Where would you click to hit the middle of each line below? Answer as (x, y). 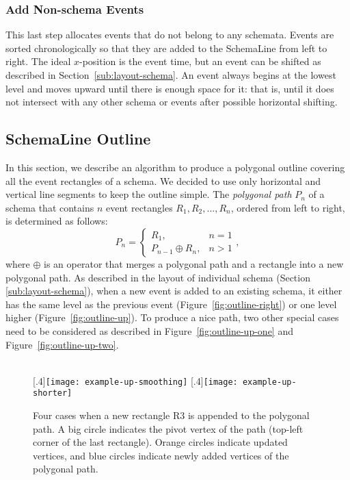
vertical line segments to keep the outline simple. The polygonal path (149, 194)
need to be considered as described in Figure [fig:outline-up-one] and (149, 330)
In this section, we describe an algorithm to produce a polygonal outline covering (175, 167)
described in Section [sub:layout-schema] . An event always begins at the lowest (171, 75)
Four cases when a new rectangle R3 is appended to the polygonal (171, 415)
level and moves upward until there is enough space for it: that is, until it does (170, 88)
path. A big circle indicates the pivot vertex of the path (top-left (168, 428)
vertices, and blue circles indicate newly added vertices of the (161, 455)
